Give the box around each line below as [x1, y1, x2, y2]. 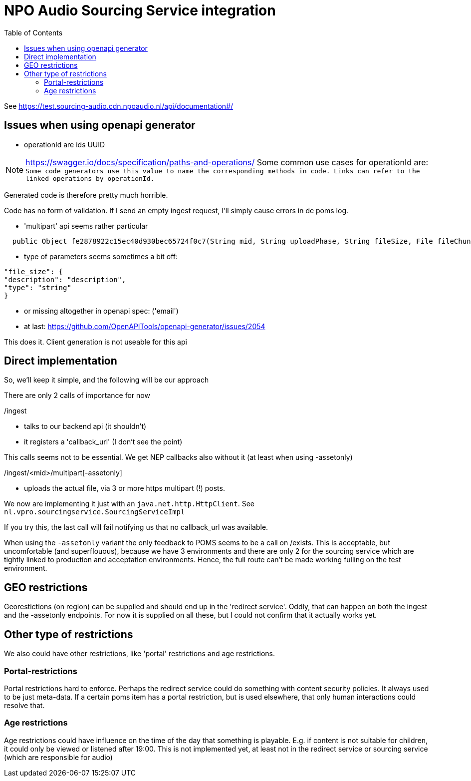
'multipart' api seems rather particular [24, 221, 148, 230]
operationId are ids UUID [24, 140, 105, 149]
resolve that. [4, 701, 45, 710]
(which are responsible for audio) [4, 753, 113, 762]
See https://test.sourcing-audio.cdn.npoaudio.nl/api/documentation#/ [4, 101, 234, 110]
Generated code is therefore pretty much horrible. [4, 190, 168, 199]
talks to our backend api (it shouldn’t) [24, 422, 147, 431]
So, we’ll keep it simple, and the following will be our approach [4, 376, 209, 385]
